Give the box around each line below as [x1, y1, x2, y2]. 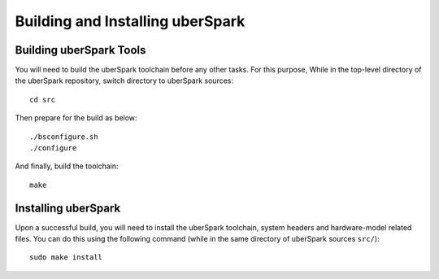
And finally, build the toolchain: [15, 161, 119, 171]
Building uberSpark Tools [15, 43, 146, 57]
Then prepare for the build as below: [15, 113, 137, 123]
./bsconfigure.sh [29, 132, 98, 142]
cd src [29, 94, 56, 104]
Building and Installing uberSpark [15, 12, 246, 30]
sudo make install [29, 253, 103, 262]
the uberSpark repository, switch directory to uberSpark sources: [15, 76, 233, 85]
